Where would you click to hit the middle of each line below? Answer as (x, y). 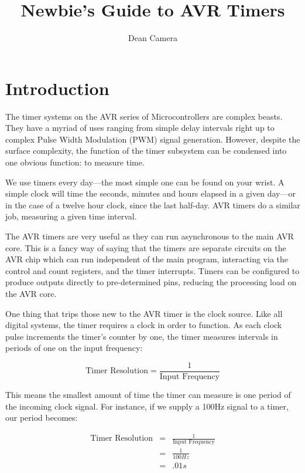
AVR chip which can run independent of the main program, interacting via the (147, 259)
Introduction (57, 88)
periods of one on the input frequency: (74, 348)
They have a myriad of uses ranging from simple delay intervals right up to (140, 128)
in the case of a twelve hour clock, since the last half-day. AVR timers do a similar (153, 205)
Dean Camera (153, 38)
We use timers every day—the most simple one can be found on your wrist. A (145, 182)
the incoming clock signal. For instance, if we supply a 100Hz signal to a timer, (147, 406)
